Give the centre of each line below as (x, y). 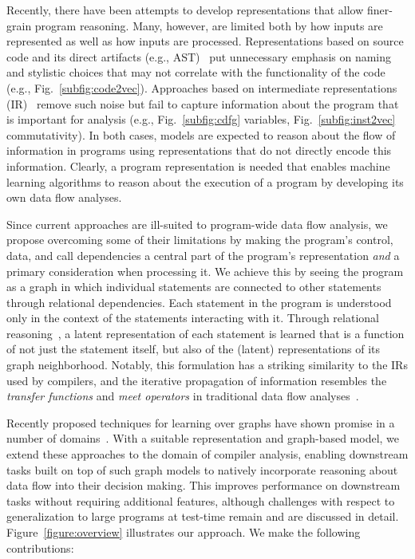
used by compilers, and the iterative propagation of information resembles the (197, 380)
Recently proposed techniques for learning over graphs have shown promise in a (201, 422)
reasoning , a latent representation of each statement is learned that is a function (206, 333)
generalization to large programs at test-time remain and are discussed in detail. (203, 516)
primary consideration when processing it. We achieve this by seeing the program (205, 271)
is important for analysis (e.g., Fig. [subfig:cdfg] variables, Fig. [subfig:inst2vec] (201, 119)
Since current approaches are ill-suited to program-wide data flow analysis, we (197, 224)
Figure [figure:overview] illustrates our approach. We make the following (184, 532)
